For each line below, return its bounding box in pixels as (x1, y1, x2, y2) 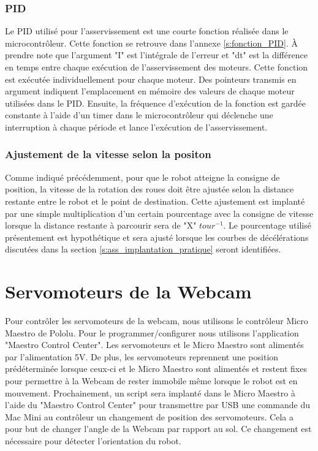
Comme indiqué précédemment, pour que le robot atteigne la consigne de (5, 170, 280, 183)
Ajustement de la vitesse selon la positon (5, 146, 211, 162)
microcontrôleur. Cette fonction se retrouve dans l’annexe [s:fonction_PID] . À (5, 36, 298, 49)
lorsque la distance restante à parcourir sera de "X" (5, 219, 197, 232)
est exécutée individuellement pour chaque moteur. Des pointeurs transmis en (5, 72, 297, 85)
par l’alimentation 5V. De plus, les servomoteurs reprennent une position (5, 350, 279, 363)
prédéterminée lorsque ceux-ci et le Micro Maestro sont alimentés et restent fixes (5, 362, 307, 375)
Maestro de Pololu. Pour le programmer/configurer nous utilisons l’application (5, 326, 299, 339)
